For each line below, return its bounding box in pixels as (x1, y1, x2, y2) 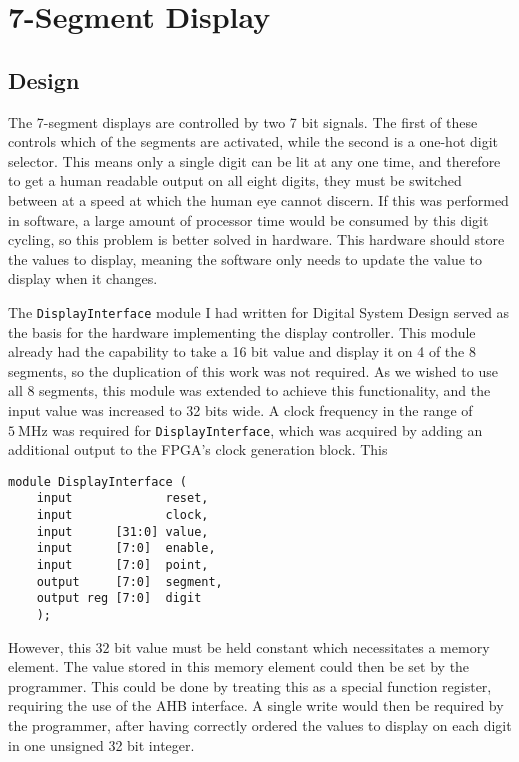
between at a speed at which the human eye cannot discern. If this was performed (8, 189, 509, 210)
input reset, (36, 491, 209, 506)
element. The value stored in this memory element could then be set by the (8, 656, 470, 677)
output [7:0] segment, (36, 574, 223, 589)
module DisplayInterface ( (8, 474, 187, 489)
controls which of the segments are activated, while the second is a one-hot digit (8, 131, 499, 152)
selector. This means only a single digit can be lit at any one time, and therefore (8, 150, 501, 171)
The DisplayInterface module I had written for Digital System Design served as (8, 301, 510, 322)
